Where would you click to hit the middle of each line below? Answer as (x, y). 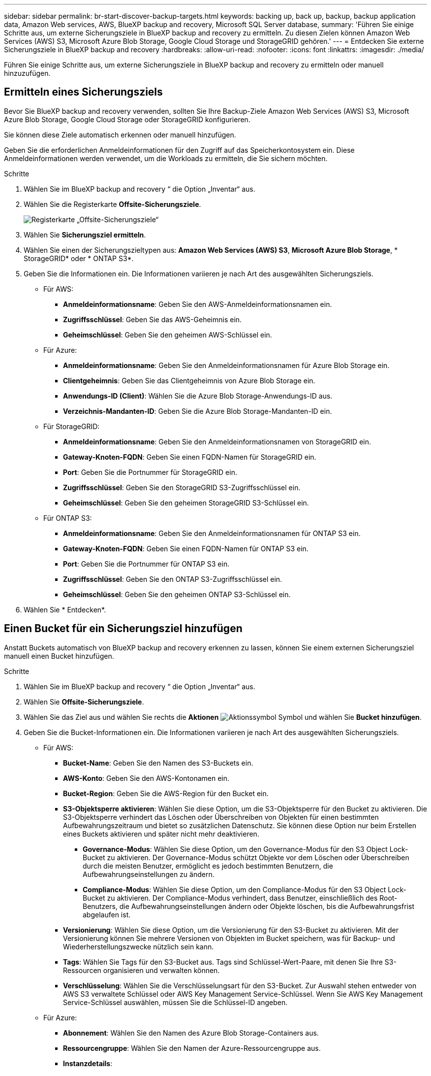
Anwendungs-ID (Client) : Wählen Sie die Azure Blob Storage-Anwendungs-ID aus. (198, 396)
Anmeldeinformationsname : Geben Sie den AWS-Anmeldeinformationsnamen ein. (198, 304)
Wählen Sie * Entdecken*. (65, 609)
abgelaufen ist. (107, 914)
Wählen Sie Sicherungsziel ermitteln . (85, 235)
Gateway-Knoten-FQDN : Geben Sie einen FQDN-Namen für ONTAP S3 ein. (186, 548)
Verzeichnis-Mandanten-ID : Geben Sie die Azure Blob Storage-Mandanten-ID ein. (198, 411)
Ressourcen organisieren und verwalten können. (141, 970)
